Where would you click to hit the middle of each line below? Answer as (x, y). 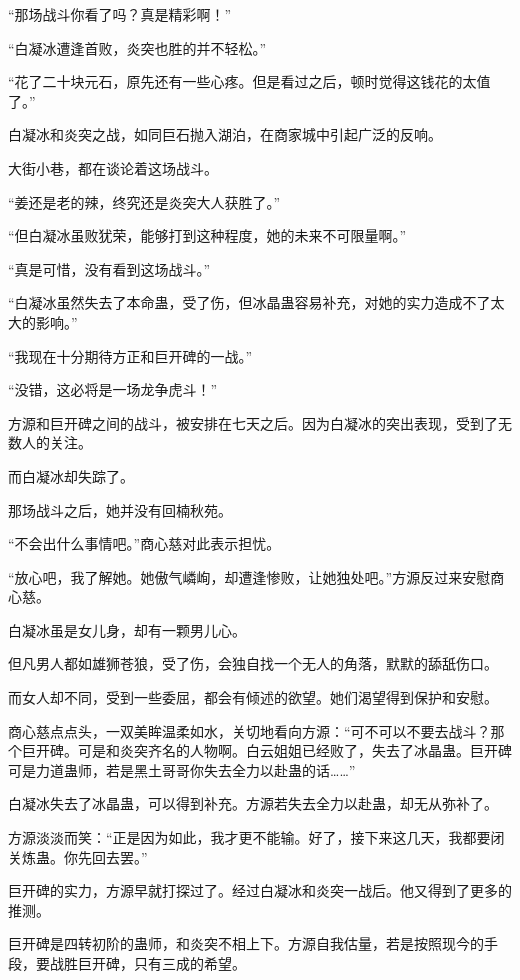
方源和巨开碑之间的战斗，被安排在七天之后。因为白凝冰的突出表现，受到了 (253, 422)
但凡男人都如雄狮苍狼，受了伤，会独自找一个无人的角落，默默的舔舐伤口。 (253, 663)
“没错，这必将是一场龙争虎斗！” (113, 389)
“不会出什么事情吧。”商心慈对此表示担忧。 (144, 543)
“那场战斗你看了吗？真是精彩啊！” (120, 14)
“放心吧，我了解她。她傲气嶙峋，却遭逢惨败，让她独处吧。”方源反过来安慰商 (256, 576)
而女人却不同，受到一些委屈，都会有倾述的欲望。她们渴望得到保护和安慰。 (253, 697)
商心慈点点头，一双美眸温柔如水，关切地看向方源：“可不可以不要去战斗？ (249, 730)
